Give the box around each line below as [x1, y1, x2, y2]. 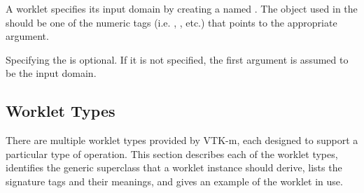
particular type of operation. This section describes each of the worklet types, [6, 146, 338, 161]
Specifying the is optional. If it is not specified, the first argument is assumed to [6, 52, 349, 66]
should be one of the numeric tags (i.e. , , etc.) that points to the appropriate [6, 15, 337, 29]
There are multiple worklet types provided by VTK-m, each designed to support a [6, 133, 358, 148]
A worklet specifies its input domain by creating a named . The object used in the [6, 1, 358, 15]
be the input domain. [6, 66, 97, 80]
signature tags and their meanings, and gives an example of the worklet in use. [6, 173, 343, 188]
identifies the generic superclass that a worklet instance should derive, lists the [6, 160, 342, 175]
